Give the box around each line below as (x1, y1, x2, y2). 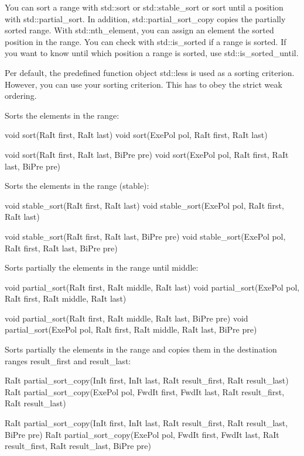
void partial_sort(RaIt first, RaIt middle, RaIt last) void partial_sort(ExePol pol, (5, 281, 300, 293)
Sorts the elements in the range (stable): (5, 179, 149, 192)
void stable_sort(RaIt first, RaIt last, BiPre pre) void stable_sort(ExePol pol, (5, 230, 286, 242)
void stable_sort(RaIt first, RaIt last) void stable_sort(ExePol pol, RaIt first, (5, 199, 284, 211)
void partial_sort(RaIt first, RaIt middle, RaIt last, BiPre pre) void (5, 312, 248, 324)
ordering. (5, 89, 37, 102)
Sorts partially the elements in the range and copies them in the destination (5, 343, 277, 355)
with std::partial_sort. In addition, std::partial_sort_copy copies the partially (5, 12, 286, 25)
